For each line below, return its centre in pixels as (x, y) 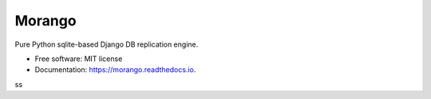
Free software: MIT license (79, 59)
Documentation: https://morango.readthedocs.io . (115, 70)
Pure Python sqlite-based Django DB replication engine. (107, 44)
